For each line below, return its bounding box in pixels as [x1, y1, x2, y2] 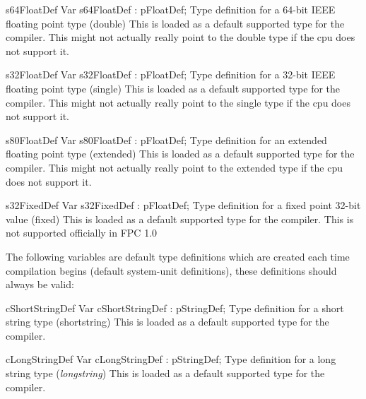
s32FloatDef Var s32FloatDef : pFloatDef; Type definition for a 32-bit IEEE [6, 67, 336, 82]
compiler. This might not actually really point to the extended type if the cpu [6, 160, 343, 174]
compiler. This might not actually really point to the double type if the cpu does [6, 30, 355, 44]
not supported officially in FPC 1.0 [6, 225, 158, 240]
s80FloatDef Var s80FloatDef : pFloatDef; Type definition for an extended [6, 132, 327, 147]
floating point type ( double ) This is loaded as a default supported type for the [6, 16, 345, 30]
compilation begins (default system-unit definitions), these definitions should [6, 263, 337, 278]
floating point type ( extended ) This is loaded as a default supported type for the [6, 146, 355, 161]
